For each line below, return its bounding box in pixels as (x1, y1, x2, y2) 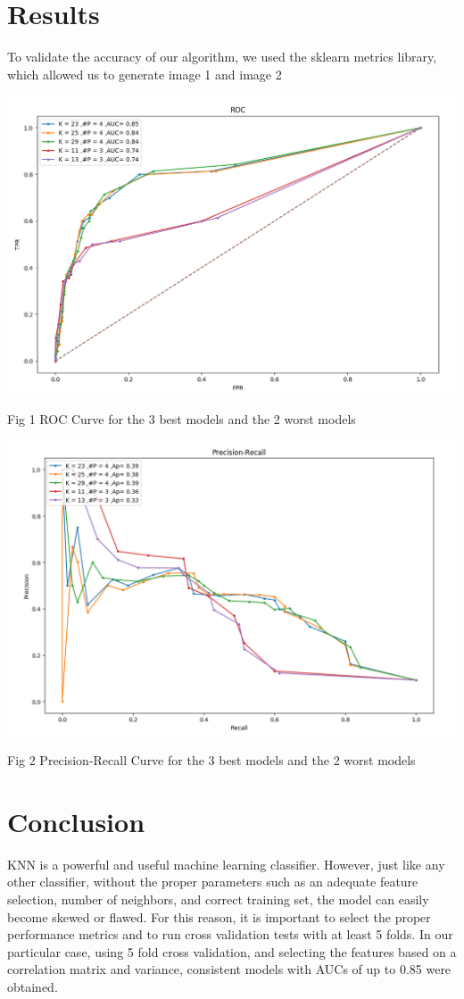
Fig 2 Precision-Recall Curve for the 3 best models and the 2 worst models (7, 751, 416, 770)
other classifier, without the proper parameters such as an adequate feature (7, 872, 418, 891)
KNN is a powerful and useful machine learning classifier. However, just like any (7, 854, 445, 873)
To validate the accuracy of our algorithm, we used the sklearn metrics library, (7, 47, 437, 66)
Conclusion (7, 803, 145, 839)
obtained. (7, 977, 58, 995)
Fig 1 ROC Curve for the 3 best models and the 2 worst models (7, 410, 356, 429)
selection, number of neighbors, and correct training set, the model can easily (7, 889, 429, 908)
